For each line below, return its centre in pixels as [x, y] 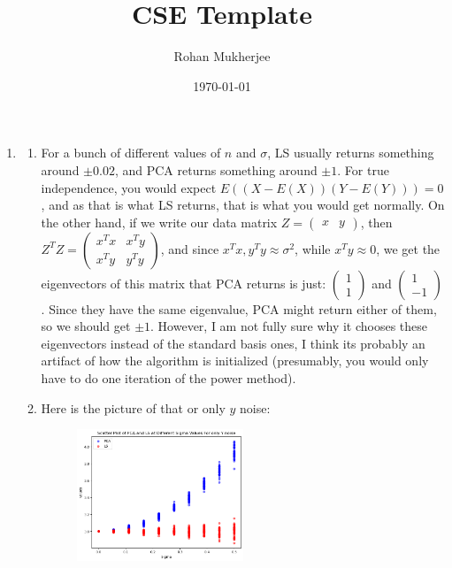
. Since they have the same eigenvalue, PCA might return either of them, [239, 308]
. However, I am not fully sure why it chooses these [289, 326]
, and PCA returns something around [216, 169]
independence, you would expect [129, 187]
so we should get [86, 326]
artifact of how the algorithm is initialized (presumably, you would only [235, 361]
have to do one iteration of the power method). [169, 378]
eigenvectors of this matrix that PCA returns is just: [184, 283]
